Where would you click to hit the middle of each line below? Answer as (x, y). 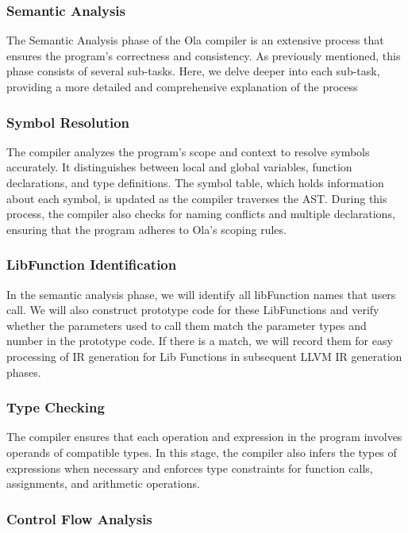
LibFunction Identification (92, 265)
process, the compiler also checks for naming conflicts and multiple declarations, (201, 214)
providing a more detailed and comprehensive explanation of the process (182, 86)
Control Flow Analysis (79, 518)
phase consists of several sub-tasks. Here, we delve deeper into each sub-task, (193, 71)
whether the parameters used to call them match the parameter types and (187, 325)
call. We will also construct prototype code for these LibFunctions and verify (193, 310)
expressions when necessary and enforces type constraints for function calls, (190, 468)
